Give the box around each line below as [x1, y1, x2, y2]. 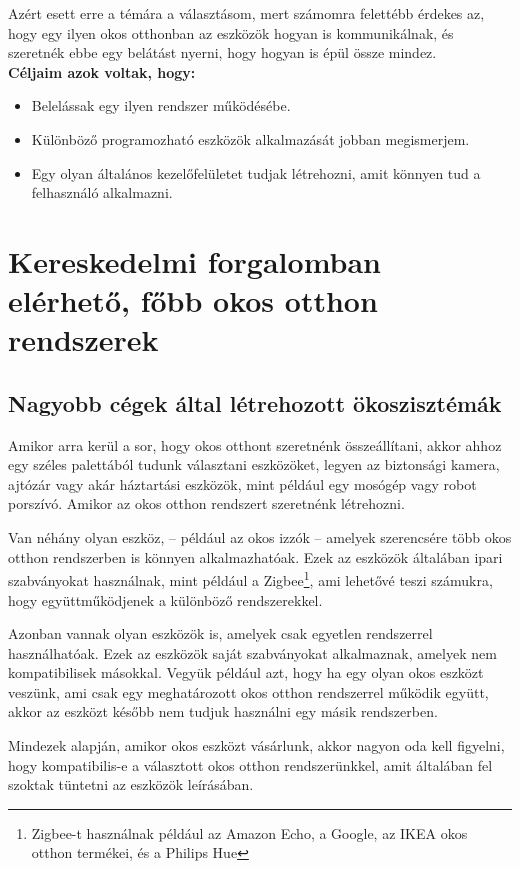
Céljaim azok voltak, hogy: [8, 61, 196, 82]
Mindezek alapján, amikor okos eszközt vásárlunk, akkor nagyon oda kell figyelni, [8, 735, 505, 756]
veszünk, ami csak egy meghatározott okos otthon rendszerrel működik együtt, [8, 681, 489, 702]
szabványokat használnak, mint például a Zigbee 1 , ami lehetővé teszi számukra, [8, 567, 493, 590]
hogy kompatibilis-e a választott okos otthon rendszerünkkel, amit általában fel [8, 754, 493, 775]
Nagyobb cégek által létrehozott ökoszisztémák [8, 387, 502, 418]
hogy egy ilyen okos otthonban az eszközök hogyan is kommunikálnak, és [8, 22, 454, 43]
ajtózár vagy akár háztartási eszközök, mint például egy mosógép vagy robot [8, 473, 477, 494]
